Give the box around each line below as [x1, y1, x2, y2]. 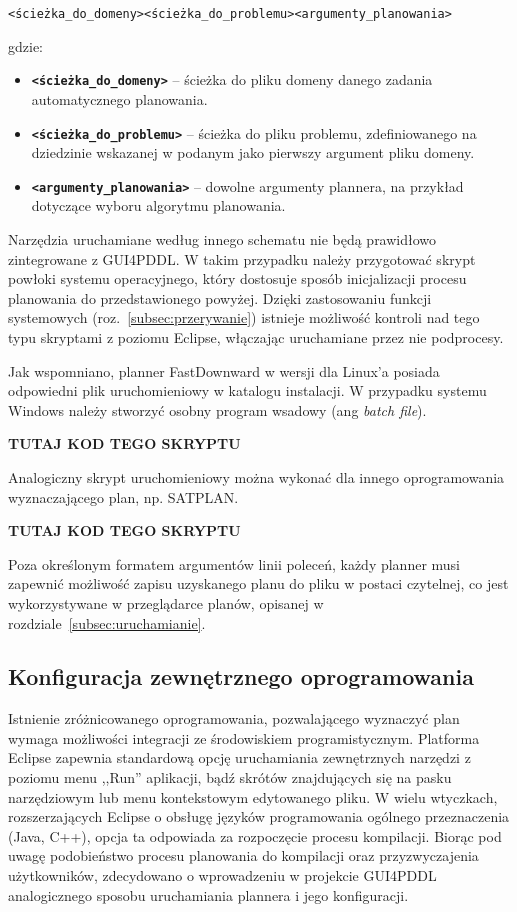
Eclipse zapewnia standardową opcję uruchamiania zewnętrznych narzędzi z [8, 747, 471, 768]
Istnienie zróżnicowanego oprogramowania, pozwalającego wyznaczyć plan [8, 708, 460, 729]
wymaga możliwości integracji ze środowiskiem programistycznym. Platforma [8, 727, 480, 748]
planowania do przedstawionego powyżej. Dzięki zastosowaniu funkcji [8, 287, 432, 308]
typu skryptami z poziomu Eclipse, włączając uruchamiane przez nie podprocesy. [8, 326, 504, 347]
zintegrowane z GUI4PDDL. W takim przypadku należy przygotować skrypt [8, 248, 476, 269]
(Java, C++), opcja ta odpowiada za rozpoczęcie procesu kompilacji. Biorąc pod [8, 825, 502, 846]
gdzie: [8, 35, 43, 56]
